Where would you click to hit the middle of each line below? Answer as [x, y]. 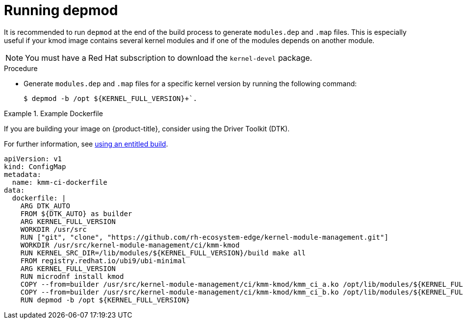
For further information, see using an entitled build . [86, 144]
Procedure [21, 68]
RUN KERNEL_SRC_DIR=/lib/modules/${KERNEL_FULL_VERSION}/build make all [163, 253]
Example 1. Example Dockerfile [53, 113]
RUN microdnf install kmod [72, 276]
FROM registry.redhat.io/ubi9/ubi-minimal [103, 261]
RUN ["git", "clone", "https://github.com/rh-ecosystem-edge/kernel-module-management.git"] [204, 237]
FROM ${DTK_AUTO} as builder [76, 213]
